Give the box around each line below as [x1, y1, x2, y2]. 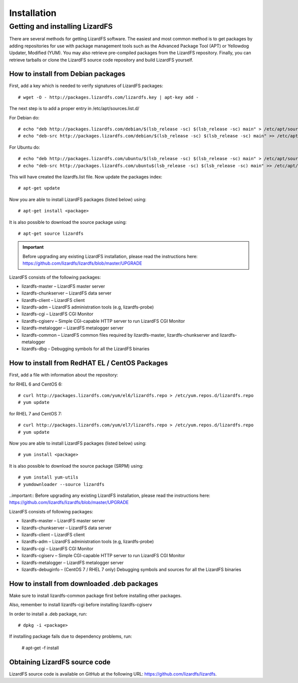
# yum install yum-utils [18, 475, 78, 480]
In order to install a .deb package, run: [9, 611, 87, 617]
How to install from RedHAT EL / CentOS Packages [9, 359, 168, 368]
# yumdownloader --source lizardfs [18, 482, 105, 487]
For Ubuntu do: [9, 144, 40, 150]
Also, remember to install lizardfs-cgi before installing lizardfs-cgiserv [9, 602, 152, 608]
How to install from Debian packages [9, 70, 126, 78]
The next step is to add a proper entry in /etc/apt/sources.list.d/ [9, 105, 140, 111]
